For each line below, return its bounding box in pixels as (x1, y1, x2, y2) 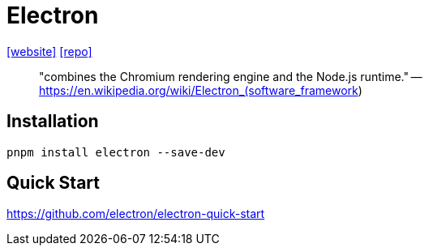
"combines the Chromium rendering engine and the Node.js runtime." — (39, 69, 423, 83)
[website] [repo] (6, 44, 92, 58)
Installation (6, 111, 99, 132)
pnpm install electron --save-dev (6, 145, 225, 159)
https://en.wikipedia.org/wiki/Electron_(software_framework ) (39, 83, 363, 97)
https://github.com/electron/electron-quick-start (6, 207, 265, 221)
